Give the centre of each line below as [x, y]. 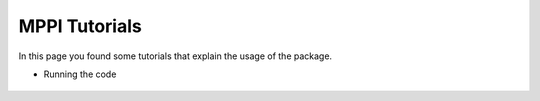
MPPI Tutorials [80, 26]
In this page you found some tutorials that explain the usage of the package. [175, 56]
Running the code [80, 74]
